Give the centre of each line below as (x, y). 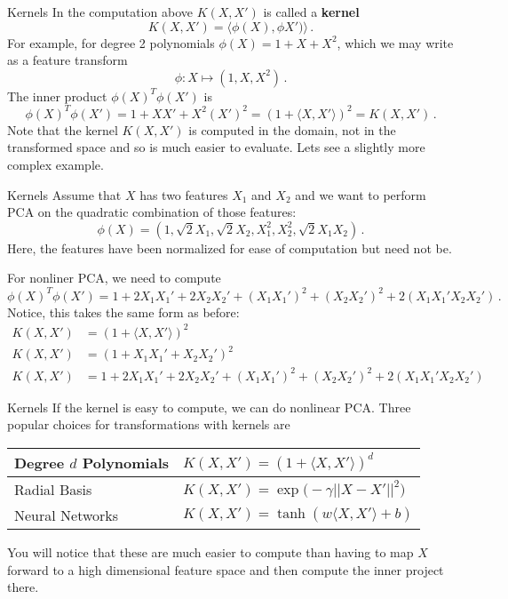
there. (23, 587)
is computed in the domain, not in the (292, 129)
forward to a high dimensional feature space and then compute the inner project (226, 569)
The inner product (57, 96)
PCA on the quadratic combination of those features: (152, 212)
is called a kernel (311, 12)
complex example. (56, 165)
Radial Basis (53, 489)
